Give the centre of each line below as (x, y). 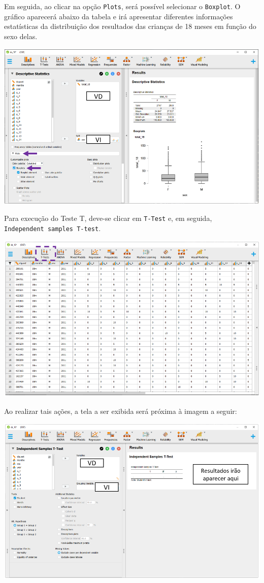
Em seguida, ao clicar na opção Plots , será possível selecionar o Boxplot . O (122, 6)
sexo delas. (21, 36)
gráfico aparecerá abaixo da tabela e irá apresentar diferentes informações (119, 16)
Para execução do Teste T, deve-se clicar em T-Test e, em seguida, (108, 218)
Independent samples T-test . (53, 228)
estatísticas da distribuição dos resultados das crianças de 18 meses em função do (130, 26)
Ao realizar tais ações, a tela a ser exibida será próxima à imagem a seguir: (121, 411)
